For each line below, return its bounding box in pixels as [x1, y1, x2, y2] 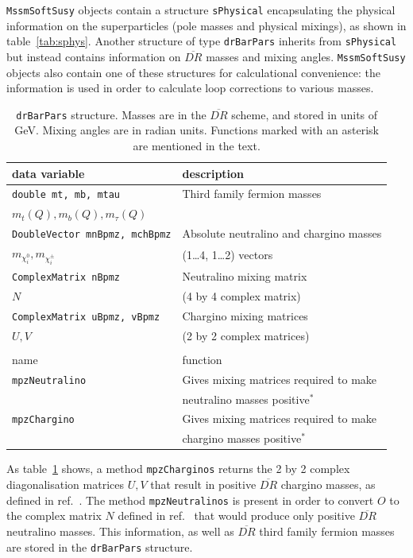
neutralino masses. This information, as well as [6, 522, 234, 539]
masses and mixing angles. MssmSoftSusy [206, 48, 406, 64]
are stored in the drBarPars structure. [6, 538, 193, 555]
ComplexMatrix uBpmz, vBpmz [12, 311, 160, 323]
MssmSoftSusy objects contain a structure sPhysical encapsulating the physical [6, 2, 396, 17]
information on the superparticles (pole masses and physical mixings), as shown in [6, 17, 407, 33]
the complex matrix [6, 507, 102, 524]
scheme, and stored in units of [231, 106, 378, 122]
